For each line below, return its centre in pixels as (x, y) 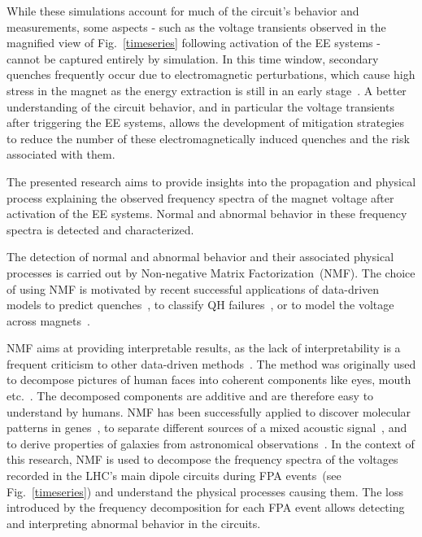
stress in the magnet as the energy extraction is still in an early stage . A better (207, 90)
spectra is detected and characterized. (100, 229)
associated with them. (61, 154)
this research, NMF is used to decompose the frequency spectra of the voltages (202, 459)
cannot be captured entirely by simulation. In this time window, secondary (193, 58)
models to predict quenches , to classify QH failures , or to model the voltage (200, 305)
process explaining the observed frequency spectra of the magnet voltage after (200, 197)
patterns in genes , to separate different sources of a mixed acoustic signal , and (207, 428)
